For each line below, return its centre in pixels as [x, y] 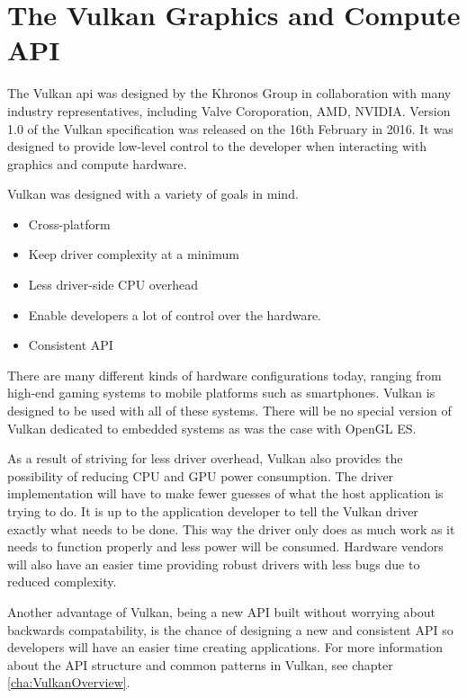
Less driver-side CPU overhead [113, 285]
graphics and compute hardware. [97, 163]
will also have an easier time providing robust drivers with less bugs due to [214, 564]
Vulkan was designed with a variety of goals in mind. [153, 194]
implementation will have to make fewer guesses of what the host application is [225, 493]
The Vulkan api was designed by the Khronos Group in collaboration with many [229, 93]
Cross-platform [69, 224]
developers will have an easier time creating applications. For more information [225, 647]
